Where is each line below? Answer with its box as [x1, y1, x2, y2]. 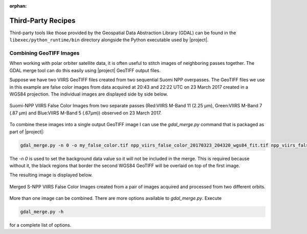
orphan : [9, 3, 27, 9]
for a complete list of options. [9, 222, 72, 228]
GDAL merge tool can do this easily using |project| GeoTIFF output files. [9, 67, 161, 74]
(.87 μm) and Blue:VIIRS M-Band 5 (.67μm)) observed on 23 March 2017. [9, 110, 162, 116]
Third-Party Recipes [9, 16, 76, 25]
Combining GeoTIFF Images [9, 50, 80, 57]
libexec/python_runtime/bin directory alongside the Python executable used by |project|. [9, 37, 209, 43]
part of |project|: [9, 128, 45, 135]
